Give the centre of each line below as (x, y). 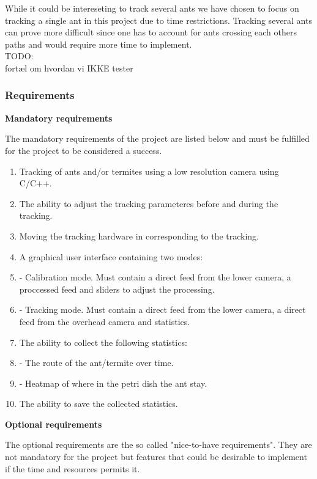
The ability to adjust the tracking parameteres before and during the (149, 203)
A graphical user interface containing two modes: (111, 256)
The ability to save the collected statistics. (99, 404)
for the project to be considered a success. (84, 150)
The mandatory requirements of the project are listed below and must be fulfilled (157, 138)
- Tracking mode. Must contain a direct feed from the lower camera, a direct (162, 309)
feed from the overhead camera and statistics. (105, 321)
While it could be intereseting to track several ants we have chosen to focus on (152, 8)
